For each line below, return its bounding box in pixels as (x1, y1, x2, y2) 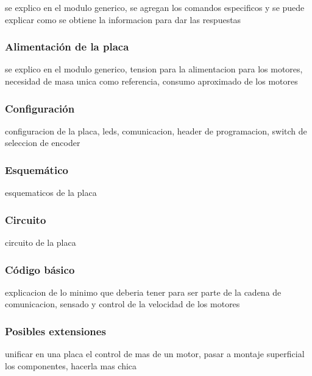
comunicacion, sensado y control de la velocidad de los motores (5, 298, 240, 310)
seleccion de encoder (5, 136, 80, 149)
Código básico (5, 262, 75, 277)
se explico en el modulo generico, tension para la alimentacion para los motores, (5, 63, 303, 75)
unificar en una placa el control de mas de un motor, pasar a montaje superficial (5, 347, 305, 360)
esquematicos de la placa (5, 186, 97, 199)
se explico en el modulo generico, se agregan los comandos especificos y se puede (5, 1, 305, 13)
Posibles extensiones (5, 323, 106, 338)
